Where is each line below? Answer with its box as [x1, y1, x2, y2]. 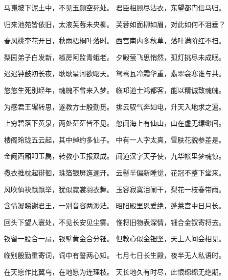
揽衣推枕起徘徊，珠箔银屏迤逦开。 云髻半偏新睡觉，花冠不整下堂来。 [4, 167, 226, 177]
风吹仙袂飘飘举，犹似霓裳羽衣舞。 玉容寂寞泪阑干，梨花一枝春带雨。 [4, 184, 226, 194]
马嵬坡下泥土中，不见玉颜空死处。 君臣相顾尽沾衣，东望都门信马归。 [4, 2, 226, 12]
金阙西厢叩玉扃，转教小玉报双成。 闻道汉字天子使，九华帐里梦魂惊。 [4, 151, 226, 161]
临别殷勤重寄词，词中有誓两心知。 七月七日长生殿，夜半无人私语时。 [4, 250, 226, 260]
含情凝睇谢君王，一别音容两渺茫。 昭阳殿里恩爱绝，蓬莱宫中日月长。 [4, 200, 226, 211]
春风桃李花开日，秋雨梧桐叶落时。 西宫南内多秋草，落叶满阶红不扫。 [4, 35, 226, 46]
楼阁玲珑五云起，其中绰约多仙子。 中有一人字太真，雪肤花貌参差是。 [4, 134, 226, 144]
